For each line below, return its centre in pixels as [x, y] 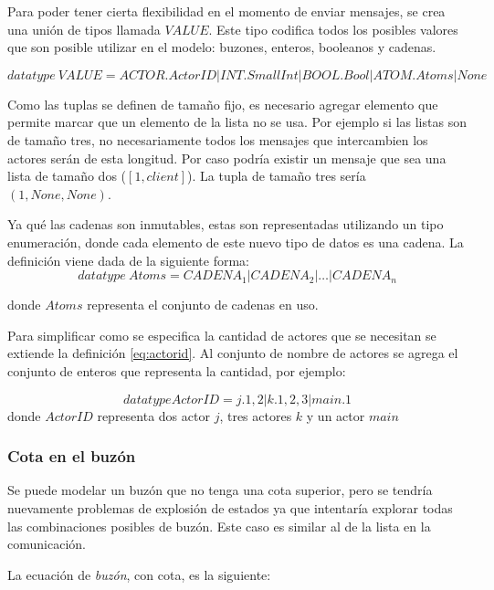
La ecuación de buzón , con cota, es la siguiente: [139, 574]
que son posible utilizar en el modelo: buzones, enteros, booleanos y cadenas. [222, 47]
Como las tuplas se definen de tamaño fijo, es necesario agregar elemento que [223, 104]
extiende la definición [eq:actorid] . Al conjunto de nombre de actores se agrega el [233, 353]
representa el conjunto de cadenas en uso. [203, 305]
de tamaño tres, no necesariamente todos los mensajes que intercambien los [218, 139]
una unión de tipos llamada [84, 29]
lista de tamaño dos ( [67, 176]
